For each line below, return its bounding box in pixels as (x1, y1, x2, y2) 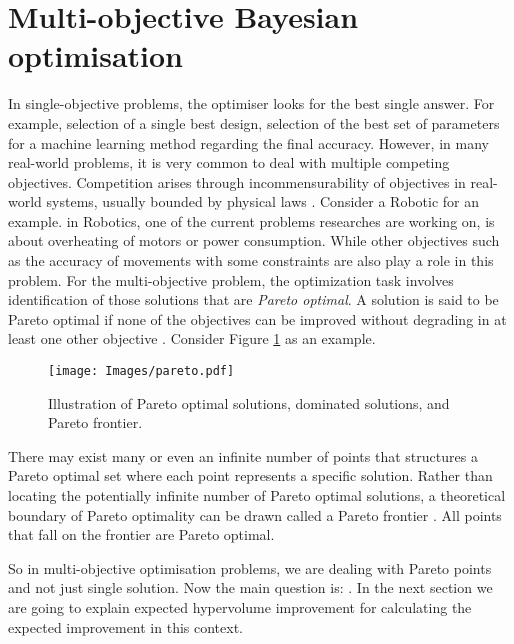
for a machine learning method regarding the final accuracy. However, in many (8, 132, 489, 153)
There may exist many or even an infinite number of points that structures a (8, 445, 478, 466)
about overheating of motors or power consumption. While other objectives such (8, 230, 500, 251)
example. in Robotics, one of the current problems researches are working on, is (8, 210, 495, 231)
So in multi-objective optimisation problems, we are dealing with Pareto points (8, 557, 492, 578)
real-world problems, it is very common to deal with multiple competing (8, 152, 450, 173)
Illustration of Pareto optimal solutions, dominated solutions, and (48, 392, 450, 413)
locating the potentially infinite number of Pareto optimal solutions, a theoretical (8, 485, 506, 506)
